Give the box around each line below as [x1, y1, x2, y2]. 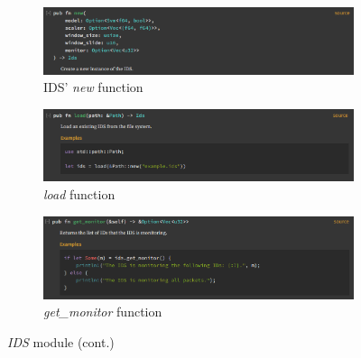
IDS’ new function [43, 78, 143, 96]
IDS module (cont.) [7, 333, 115, 352]
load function [43, 185, 116, 203]
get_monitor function [43, 302, 162, 321]
